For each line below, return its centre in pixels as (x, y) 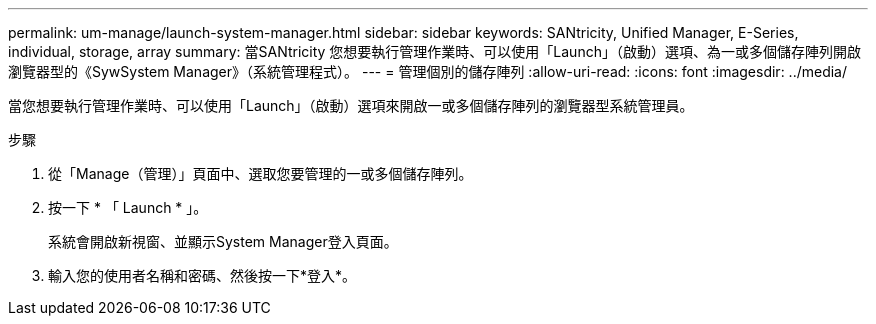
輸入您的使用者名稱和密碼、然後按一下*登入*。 (202, 275)
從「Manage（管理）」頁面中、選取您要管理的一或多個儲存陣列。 (260, 173)
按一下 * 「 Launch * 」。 (128, 207)
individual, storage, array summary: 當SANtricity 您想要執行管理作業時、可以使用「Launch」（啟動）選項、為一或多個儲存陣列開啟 (434, 51)
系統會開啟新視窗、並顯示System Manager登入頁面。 (223, 241)
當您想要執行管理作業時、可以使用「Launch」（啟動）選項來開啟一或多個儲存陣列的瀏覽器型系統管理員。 (351, 105)
